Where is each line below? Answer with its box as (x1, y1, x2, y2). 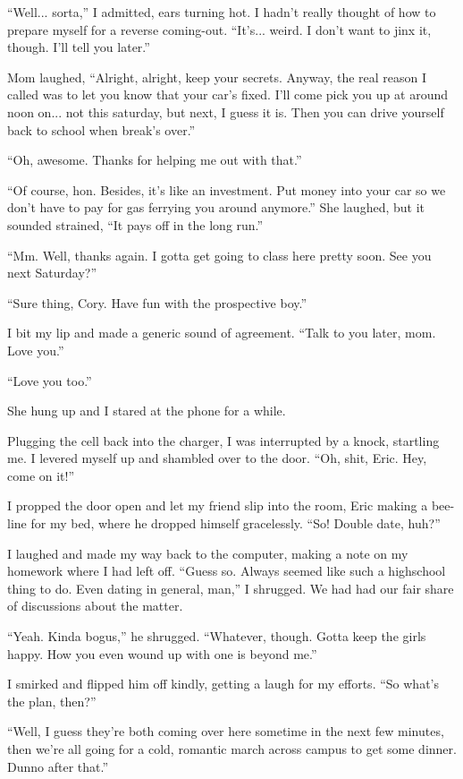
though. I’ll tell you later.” (7, 38, 150, 56)
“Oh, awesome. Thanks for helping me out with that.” (7, 150, 302, 169)
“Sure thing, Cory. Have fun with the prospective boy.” (7, 293, 307, 312)
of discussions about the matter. (7, 596, 183, 615)
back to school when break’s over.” (7, 120, 196, 139)
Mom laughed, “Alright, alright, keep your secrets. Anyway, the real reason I (7, 67, 427, 86)
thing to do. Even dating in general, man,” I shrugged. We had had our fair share (7, 578, 454, 597)
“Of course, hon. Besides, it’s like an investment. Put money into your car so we (7, 180, 446, 199)
